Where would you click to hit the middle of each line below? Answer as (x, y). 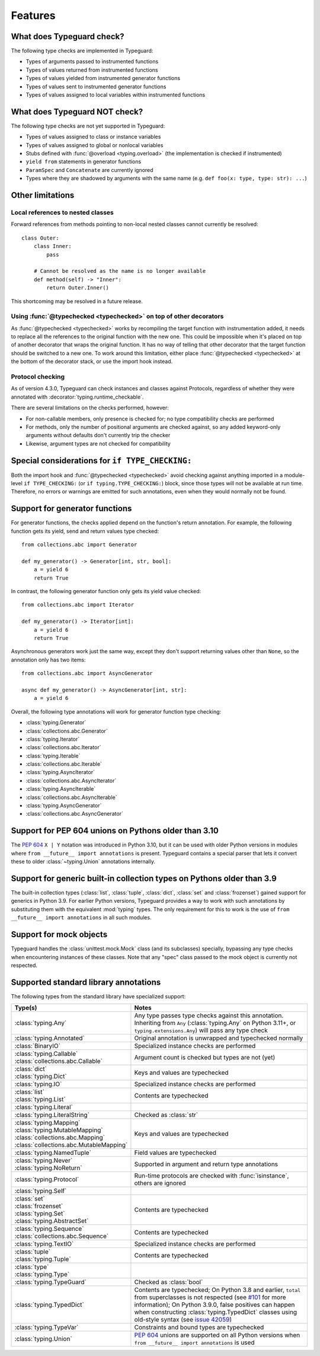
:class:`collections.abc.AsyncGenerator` (75, 814)
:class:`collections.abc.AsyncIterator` (71, 781)
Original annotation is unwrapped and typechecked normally (219, 1038)
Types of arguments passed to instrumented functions (92, 62)
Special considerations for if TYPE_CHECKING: (101, 461)
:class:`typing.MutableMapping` (59, 1130)
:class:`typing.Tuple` (43, 1259)
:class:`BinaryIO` (37, 1046)
